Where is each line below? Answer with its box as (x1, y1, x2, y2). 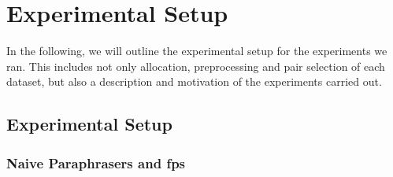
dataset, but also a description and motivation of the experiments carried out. (6, 73, 382, 90)
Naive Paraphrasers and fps (6, 153, 186, 172)
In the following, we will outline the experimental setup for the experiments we (6, 42, 387, 59)
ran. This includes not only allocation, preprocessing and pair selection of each (6, 57, 385, 74)
